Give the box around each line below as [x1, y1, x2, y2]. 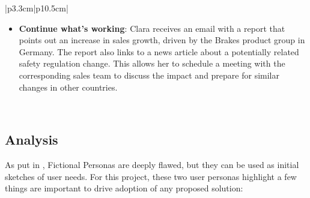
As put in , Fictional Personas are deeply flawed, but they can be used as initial [5, 158, 299, 170]
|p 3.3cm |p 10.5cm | [5, 2, 68, 14]
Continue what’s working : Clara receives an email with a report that [19, 22, 285, 34]
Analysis [5, 130, 58, 149]
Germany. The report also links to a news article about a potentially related [19, 45, 299, 58]
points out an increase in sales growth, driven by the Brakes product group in [19, 34, 305, 46]
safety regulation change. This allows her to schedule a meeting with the [19, 57, 285, 70]
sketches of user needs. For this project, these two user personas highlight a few [5, 170, 297, 182]
